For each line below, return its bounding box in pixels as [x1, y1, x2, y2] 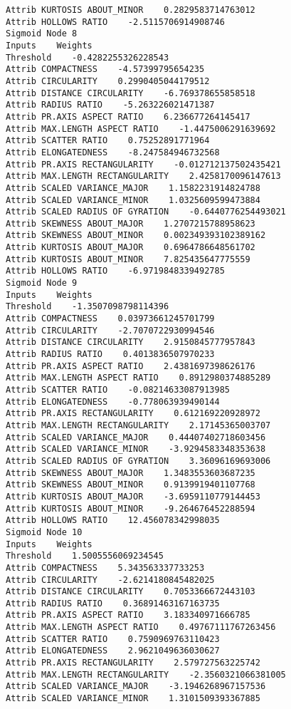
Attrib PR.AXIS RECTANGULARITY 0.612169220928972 [6, 408, 260, 419]
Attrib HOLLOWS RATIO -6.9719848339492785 [6, 266, 225, 276]
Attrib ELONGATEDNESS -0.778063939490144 [6, 396, 220, 407]
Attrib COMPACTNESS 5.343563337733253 [6, 562, 205, 573]
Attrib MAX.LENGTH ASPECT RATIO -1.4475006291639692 [6, 123, 276, 134]
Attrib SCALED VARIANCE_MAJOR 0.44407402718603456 [6, 432, 266, 443]
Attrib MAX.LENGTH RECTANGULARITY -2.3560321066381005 [6, 669, 286, 680]
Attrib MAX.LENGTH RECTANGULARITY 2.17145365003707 [6, 420, 271, 430]
